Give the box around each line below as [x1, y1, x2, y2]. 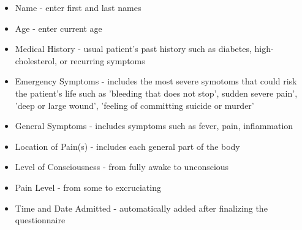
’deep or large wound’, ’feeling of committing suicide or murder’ [15, 98, 254, 111]
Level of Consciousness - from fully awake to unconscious [15, 160, 229, 173]
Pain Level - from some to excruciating [15, 180, 161, 193]
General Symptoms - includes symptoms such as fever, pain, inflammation [15, 119, 293, 132]
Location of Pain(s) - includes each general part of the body [15, 139, 240, 152]
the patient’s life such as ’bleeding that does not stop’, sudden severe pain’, [15, 86, 298, 99]
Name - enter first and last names [15, 1, 142, 13]
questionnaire [15, 213, 66, 226]
